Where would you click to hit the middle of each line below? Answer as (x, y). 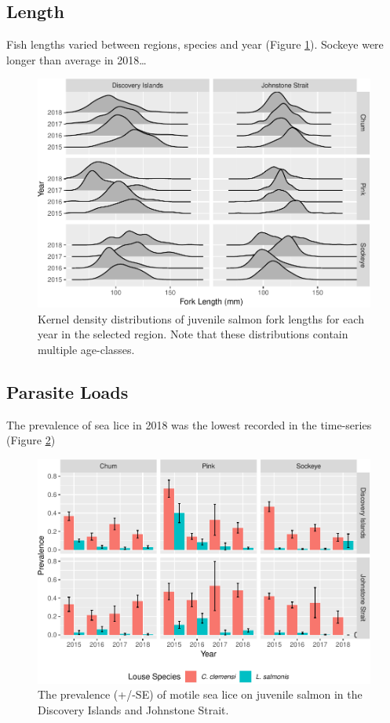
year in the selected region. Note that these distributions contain (193, 334)
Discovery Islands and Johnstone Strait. (133, 709)
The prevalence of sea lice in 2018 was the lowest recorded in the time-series (189, 424)
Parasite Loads (67, 391)
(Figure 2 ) (31, 440)
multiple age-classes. (86, 349)
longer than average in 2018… (77, 59)
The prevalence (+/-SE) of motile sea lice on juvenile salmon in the (200, 694)
